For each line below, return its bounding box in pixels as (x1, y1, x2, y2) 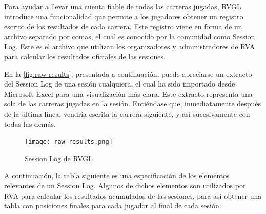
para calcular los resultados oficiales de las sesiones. (4, 51, 166, 61)
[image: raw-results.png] (25, 138, 113, 146)
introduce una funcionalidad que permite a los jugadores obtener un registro (4, 11, 243, 22)
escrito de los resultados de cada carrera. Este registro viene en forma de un (4, 21, 242, 32)
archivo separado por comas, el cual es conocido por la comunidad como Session (4, 31, 255, 41)
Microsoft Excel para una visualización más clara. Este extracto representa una (4, 88, 253, 99)
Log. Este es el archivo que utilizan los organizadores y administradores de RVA (4, 41, 255, 52)
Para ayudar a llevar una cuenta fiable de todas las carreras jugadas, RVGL (4, 1, 241, 11)
